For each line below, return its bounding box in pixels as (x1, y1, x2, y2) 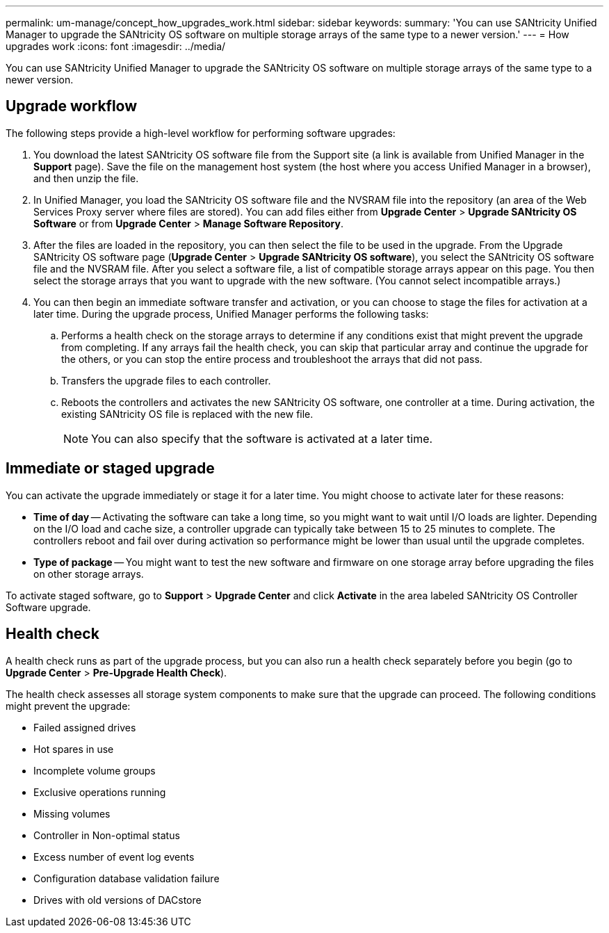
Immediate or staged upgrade (6, 460, 215, 478)
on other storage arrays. (33, 567, 144, 580)
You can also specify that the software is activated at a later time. (91, 431, 433, 446)
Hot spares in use (33, 743, 114, 755)
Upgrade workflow (6, 97, 138, 115)
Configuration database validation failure (33, 872, 220, 884)
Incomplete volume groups (33, 764, 156, 777)
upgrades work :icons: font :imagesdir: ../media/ (6, 40, 226, 52)
